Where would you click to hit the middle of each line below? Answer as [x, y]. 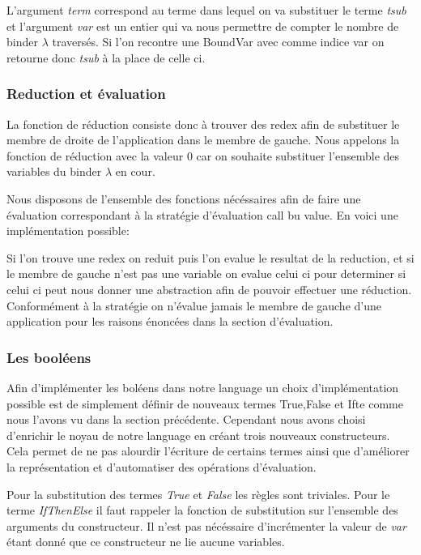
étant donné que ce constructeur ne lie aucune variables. [146, 542]
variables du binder [54, 171]
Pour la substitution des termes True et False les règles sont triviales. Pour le [198, 494]
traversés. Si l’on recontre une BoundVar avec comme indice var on [218, 42]
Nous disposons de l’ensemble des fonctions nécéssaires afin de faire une [184, 198]
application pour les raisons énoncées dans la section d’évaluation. [170, 321]
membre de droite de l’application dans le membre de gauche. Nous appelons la [203, 140]
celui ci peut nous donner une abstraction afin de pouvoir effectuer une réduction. [209, 289]
